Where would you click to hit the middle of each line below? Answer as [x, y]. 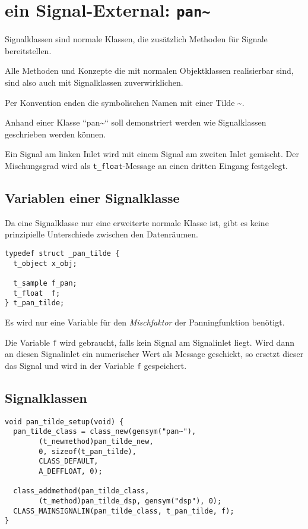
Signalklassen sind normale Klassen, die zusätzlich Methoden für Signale [136, 39]
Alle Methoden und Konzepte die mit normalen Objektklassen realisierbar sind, [149, 71]
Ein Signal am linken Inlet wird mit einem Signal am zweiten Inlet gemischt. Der [152, 154]
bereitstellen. [28, 50]
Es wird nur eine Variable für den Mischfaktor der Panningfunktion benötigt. [145, 322]
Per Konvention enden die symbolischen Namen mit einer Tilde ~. [125, 102]
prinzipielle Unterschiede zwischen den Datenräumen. [101, 234]
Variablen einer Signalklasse [92, 198]
